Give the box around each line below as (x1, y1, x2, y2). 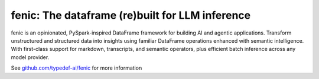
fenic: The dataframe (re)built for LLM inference (11, 9, 251, 22)
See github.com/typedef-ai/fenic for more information (11, 64, 142, 71)
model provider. (11, 53, 50, 61)
